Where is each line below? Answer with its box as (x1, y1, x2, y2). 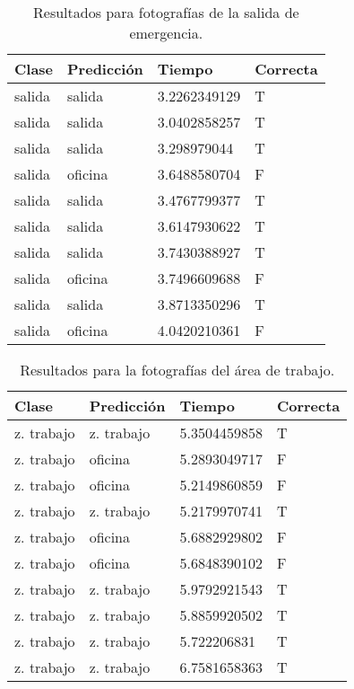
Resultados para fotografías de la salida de (33, 2, 299, 22)
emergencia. (129, 22, 203, 43)
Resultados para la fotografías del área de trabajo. (20, 359, 335, 380)
